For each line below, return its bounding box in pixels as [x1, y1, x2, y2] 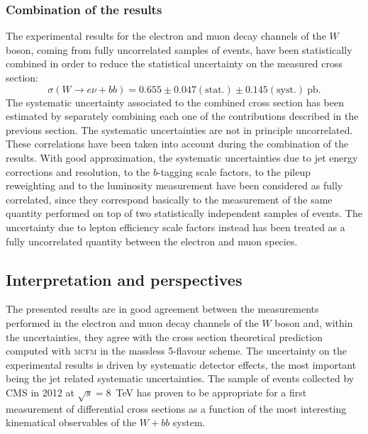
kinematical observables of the [6, 415, 137, 430]
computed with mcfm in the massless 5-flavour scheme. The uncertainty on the [6, 343, 347, 358]
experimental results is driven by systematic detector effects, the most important [6, 357, 357, 372]
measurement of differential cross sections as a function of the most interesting [6, 401, 347, 416]
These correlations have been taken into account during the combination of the [6, 136, 349, 151]
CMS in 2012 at [6, 384, 74, 399]
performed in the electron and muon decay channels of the [6, 315, 259, 330]
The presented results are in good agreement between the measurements [6, 301, 319, 316]
